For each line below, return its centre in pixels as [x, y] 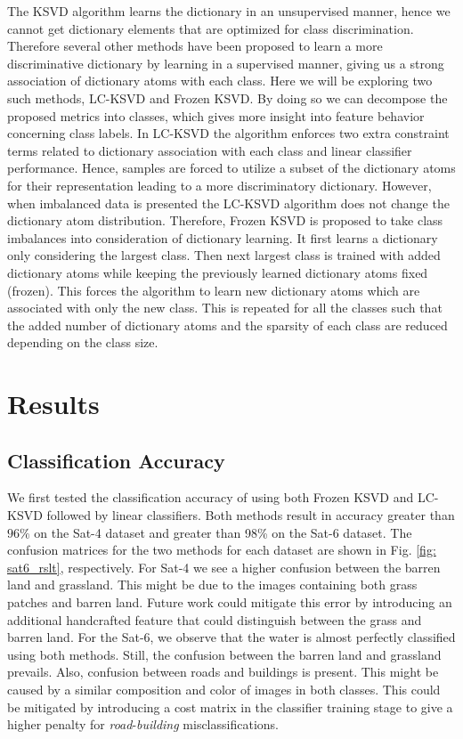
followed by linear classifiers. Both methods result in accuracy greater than [251, 515]
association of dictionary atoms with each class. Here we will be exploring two [220, 81]
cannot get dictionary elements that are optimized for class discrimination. [211, 28]
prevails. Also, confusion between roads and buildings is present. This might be [223, 672]
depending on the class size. [83, 342]
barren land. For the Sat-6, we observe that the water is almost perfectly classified [231, 637]
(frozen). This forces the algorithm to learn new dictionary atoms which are [214, 290]
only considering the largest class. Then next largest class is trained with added [224, 255]
